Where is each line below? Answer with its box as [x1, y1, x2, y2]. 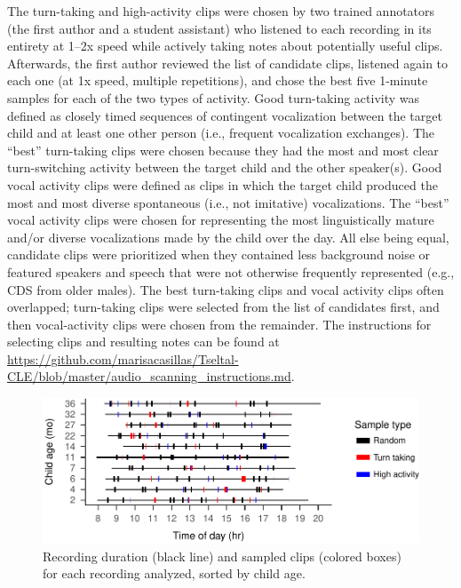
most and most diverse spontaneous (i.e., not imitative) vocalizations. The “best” [7, 193, 449, 211]
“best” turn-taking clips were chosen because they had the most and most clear [7, 140, 439, 159]
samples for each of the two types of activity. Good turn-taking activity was [7, 88, 420, 107]
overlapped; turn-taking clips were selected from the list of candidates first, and [7, 298, 440, 316]
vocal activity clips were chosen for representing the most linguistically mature [7, 211, 434, 229]
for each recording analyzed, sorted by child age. [43, 564, 306, 583]
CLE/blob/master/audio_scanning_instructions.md [7, 367, 291, 385]
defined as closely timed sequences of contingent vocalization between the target [7, 106, 442, 124]
